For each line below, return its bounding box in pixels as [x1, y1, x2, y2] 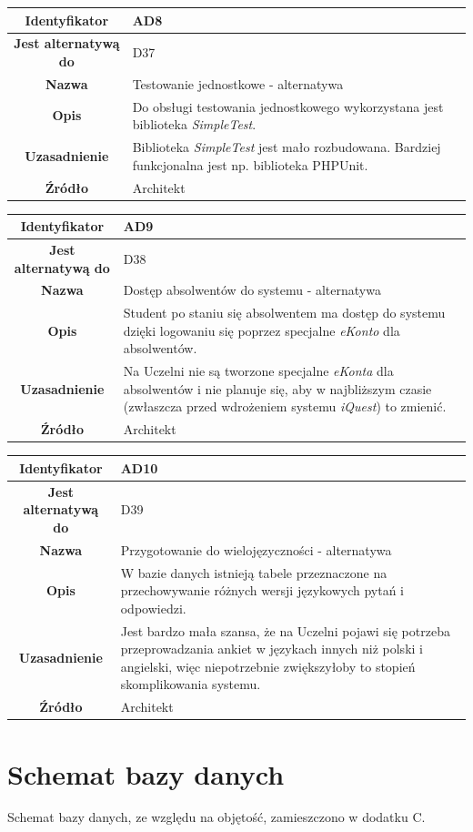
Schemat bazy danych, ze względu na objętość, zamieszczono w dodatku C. [7, 807, 426, 827]
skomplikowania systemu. [120, 675, 261, 694]
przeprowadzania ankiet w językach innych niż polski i [120, 639, 423, 658]
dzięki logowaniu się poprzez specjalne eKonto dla [123, 320, 400, 340]
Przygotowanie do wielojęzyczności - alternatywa [120, 540, 392, 559]
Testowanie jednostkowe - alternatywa [132, 74, 344, 93]
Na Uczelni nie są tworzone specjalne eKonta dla [123, 361, 394, 380]
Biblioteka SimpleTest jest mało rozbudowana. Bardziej [132, 137, 441, 157]
